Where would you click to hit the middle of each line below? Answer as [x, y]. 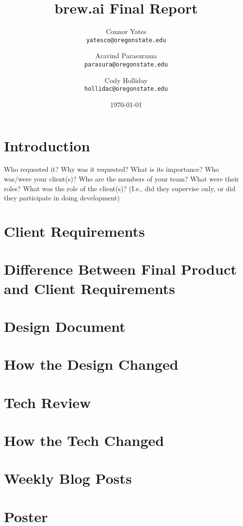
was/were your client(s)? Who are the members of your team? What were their [121, 179]
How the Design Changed [91, 364]
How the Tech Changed [84, 440]
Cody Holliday [126, 80]
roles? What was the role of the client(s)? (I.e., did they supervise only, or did [120, 188]
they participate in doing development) [62, 198]
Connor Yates [126, 31]
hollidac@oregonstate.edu [126, 89]
